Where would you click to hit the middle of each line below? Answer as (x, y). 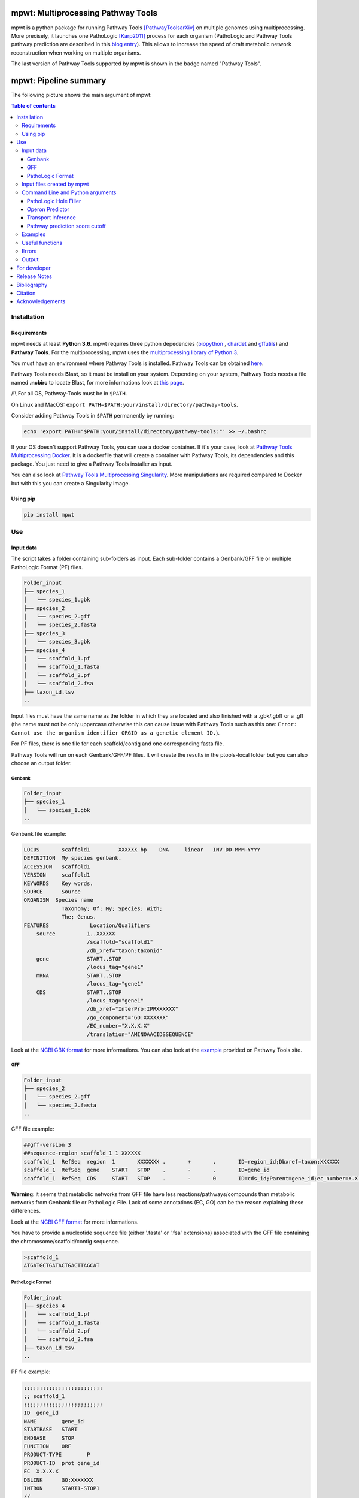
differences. (26, 1211)
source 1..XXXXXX (76, 934)
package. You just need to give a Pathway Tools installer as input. (92, 464)
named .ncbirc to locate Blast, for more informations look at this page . (98, 382)
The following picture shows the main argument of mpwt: (81, 95)
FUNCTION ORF (48, 1446)
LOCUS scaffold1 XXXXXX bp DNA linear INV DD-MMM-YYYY (142, 850)
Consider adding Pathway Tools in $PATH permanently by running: (93, 416)
